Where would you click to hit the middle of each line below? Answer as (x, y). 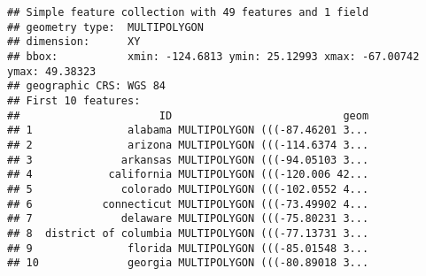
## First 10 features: (74, 100)
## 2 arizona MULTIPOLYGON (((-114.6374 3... (188, 145)
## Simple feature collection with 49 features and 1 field (188, 12)
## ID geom (188, 115)
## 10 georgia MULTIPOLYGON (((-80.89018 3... (188, 263)
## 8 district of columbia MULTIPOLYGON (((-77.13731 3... (188, 233)
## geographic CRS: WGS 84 (86, 86)
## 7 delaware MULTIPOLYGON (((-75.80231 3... (188, 219)
